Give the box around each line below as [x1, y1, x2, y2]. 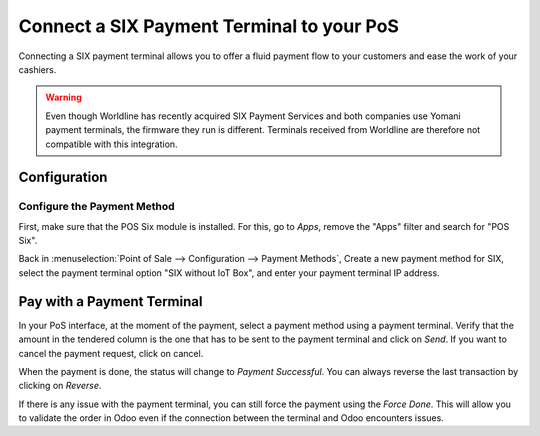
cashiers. [18, 63, 57, 75]
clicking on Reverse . [18, 380, 102, 392]
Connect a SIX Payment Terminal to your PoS [18, 15, 400, 37]
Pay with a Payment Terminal [18, 293, 203, 310]
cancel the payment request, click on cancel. [18, 347, 204, 359]
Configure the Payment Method [18, 200, 175, 214]
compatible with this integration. [45, 138, 179, 150]
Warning [45, 91, 82, 104]
